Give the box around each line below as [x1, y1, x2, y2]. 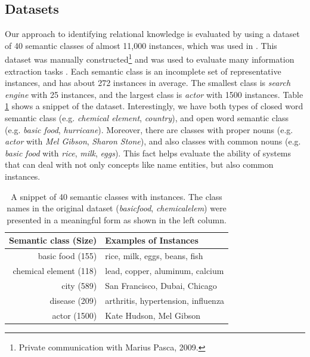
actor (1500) [52, 309, 97, 321]
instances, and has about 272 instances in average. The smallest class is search [5, 76, 291, 89]
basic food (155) [38, 250, 97, 262]
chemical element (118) [13, 264, 97, 277]
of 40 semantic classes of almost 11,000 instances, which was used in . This [5, 39, 277, 51]
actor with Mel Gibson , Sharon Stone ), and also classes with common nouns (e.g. [5, 135, 301, 147]
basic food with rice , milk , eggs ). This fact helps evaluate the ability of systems [5, 146, 292, 159]
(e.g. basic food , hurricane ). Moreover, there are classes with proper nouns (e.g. [5, 123, 293, 136]
